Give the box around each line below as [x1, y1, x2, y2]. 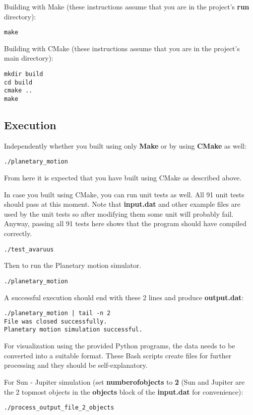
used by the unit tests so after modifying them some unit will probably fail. [4, 208, 234, 219]
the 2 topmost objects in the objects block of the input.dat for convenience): [4, 386, 243, 397]
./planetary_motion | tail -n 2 [4, 310, 111, 317]
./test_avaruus [4, 246, 54, 253]
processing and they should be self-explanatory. [4, 360, 148, 370]
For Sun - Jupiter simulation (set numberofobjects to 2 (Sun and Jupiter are [4, 376, 245, 387]
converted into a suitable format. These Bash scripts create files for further [4, 350, 232, 360]
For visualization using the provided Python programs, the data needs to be [4, 340, 235, 351]
